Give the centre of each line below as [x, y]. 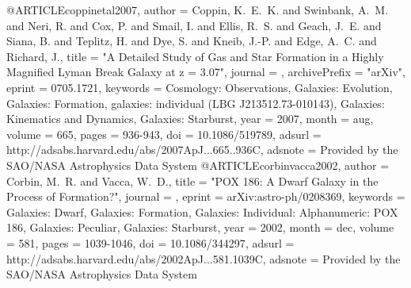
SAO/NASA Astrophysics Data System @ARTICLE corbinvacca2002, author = [198, 165]
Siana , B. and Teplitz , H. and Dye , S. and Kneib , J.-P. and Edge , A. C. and [192, 41]
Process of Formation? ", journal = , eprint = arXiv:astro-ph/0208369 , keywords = [206, 196]
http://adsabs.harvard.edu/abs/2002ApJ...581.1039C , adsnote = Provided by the [204, 258]
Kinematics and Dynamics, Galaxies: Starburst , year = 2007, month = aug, [190, 119]
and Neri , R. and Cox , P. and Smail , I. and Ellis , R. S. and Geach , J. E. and [194, 25]
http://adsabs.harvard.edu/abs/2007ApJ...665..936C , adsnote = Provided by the [202, 150]
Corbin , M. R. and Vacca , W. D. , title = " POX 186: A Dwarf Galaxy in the [192, 180]
